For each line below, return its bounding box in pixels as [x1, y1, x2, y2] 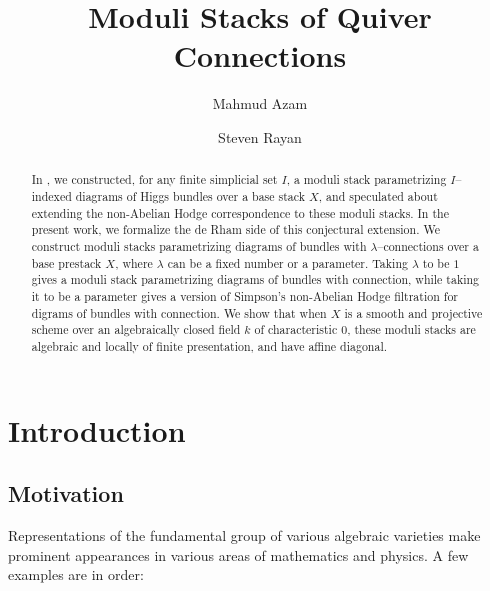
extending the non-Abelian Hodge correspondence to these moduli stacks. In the [31, 204, 449, 221]
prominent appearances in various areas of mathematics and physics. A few [8, 544, 469, 565]
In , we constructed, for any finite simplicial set [31, 171, 278, 188]
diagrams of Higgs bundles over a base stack [75, 187, 305, 204]
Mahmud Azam [212, 93, 308, 114]
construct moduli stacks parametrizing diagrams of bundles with [31, 237, 367, 254]
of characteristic [254, 321, 338, 338]
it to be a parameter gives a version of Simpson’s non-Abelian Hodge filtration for [31, 287, 458, 304]
